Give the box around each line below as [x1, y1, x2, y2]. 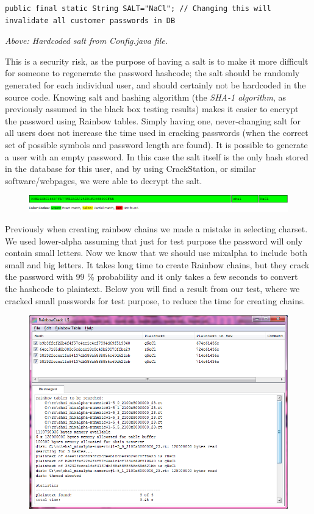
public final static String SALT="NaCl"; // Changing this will [5, 4, 271, 13]
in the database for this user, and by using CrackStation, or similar [5, 162, 256, 175]
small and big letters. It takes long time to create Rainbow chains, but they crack [5, 258, 310, 271]
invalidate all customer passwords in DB [5, 16, 176, 25]
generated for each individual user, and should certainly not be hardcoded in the [5, 78, 306, 91]
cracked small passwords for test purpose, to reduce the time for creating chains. [5, 294, 305, 307]
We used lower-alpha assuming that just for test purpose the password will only [5, 234, 303, 247]
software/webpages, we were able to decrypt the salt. [5, 174, 202, 187]
